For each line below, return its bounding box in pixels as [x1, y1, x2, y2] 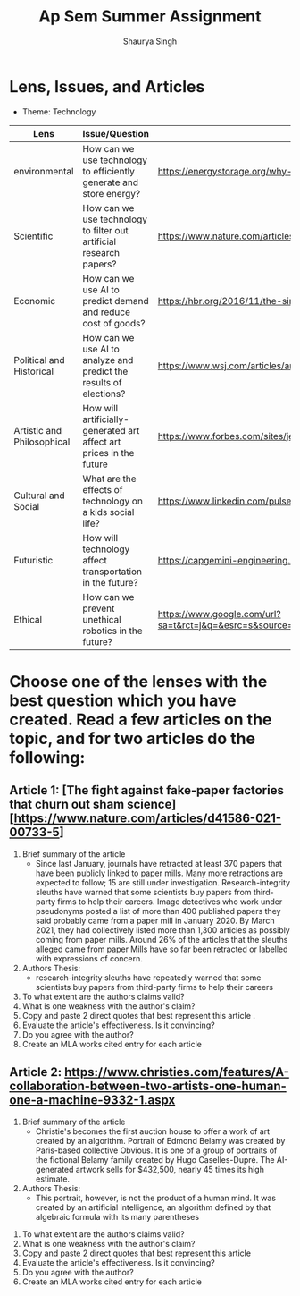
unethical [82, 613, 122, 625]
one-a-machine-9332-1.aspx [9, 1093, 176, 1108]
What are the [82, 472, 137, 485]
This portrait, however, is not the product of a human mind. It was [35, 1192, 277, 1203]
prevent [82, 602, 115, 614]
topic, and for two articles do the [9, 728, 256, 749]
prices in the [82, 446, 135, 459]
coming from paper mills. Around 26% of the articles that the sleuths [35, 934, 288, 944]
